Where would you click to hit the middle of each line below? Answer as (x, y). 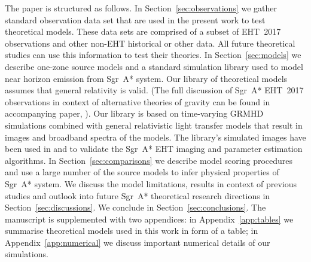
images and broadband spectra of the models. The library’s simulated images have (155, 137)
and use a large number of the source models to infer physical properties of (142, 172)
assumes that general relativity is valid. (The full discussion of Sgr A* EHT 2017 (154, 90)
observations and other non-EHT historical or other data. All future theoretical (150, 43)
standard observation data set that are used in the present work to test (135, 19)
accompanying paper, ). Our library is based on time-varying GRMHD (134, 113)
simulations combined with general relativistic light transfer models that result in (154, 125)
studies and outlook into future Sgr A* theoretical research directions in (138, 195)
